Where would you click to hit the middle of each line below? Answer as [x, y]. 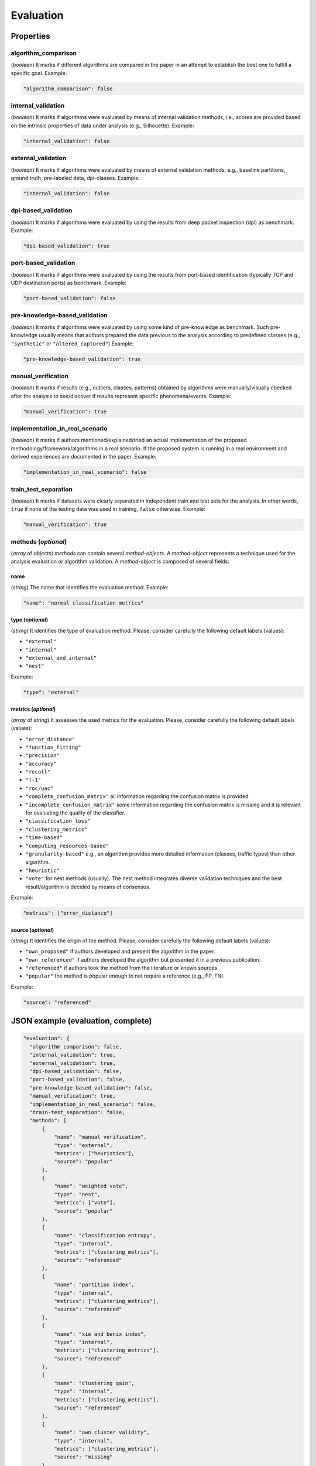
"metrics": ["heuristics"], [94, 1153]
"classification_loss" [58, 821]
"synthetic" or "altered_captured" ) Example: [72, 344]
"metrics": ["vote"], [85, 1203]
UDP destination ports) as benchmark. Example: [69, 283]
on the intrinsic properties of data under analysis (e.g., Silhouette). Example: [102, 125]
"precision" [42, 756]
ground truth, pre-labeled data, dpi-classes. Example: [75, 178]
